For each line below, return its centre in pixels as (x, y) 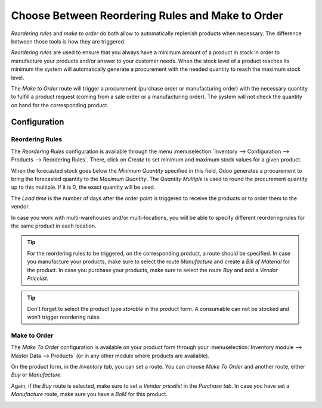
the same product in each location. (54, 226)
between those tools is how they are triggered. (68, 41)
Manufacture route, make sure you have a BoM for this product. (89, 394)
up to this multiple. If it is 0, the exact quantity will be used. (83, 187)
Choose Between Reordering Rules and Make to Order (147, 15)
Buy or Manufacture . (37, 375)
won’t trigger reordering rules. (64, 317)
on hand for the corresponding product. (60, 105)
